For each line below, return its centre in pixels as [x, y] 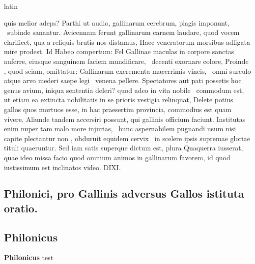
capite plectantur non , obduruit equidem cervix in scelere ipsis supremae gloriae [127, 138]
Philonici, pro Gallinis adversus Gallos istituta [124, 193]
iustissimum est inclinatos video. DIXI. [62, 167]
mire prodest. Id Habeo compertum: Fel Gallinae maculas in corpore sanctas [119, 51]
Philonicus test [29, 257]
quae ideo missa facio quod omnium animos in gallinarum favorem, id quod [117, 157]
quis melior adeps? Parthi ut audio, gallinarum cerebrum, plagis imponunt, [117, 22]
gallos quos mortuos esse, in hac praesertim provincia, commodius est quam [118, 109]
